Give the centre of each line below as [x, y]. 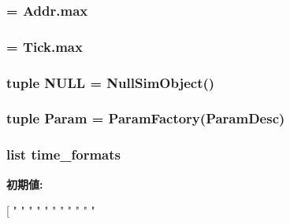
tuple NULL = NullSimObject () [111, 82]
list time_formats [63, 154]
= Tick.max [45, 46]
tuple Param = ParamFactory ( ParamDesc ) [146, 118]
